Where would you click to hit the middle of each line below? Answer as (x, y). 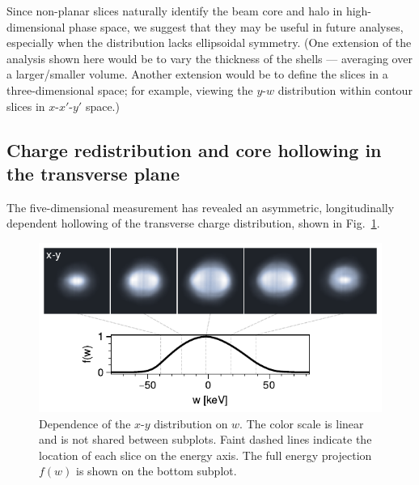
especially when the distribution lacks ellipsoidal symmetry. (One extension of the (209, 43)
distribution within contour (345, 89)
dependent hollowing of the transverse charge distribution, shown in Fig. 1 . (193, 223)
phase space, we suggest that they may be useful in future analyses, (236, 26)
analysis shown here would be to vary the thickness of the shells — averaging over (209, 58)
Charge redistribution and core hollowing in (194, 149)
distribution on (191, 423)
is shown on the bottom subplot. (157, 471)
